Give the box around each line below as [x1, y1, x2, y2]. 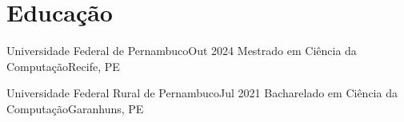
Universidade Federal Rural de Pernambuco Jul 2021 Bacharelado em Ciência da [6, 85, 398, 101]
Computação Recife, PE [6, 57, 120, 74]
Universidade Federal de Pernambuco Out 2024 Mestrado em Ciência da [6, 42, 357, 59]
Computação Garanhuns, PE [6, 100, 144, 116]
